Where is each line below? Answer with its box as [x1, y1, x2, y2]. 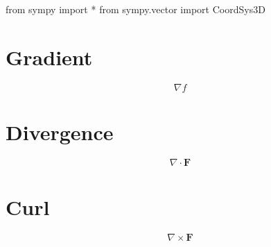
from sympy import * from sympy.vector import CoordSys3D [6, 2, 265, 16]
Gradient [6, 42, 93, 71]
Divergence [6, 117, 114, 146]
